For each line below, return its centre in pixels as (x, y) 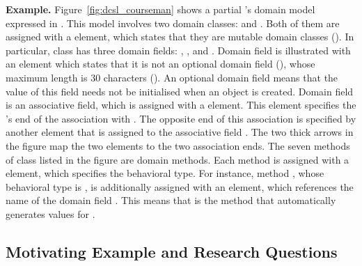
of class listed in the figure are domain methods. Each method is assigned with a (178, 159)
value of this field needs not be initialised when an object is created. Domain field (180, 91)
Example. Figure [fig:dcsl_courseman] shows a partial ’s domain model (160, 9)
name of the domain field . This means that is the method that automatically (171, 200)
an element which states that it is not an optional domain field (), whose (160, 64)
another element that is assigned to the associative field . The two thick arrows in (180, 132)
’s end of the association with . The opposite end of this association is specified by (181, 118)
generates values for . (50, 213)
